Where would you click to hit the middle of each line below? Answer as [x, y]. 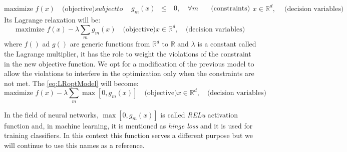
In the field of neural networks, [51, 114]
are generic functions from [110, 44]
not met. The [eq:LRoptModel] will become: [71, 83]
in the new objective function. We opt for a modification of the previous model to [129, 63]
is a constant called [227, 44]
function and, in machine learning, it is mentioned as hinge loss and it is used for [128, 125]
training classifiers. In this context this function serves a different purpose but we [129, 135]
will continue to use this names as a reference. [74, 145]
